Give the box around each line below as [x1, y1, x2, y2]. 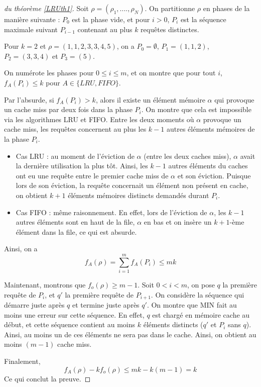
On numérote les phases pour [4, 67, 94, 78]
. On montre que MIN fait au [147, 300, 237, 310]
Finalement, [4, 356, 41, 366]
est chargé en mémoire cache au [152, 309, 250, 320]
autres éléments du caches [168, 160, 248, 171]
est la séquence [180, 14, 226, 24]
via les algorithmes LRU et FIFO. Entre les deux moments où [4, 114, 194, 124]
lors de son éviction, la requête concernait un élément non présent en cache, [16, 180, 248, 190]
